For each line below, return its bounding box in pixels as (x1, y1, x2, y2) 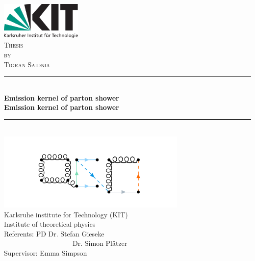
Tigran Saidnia (4, 59, 50, 69)
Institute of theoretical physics (4, 219, 96, 229)
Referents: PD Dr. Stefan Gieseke (4, 228, 104, 238)
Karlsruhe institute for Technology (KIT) (4, 209, 128, 219)
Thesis (4, 40, 24, 50)
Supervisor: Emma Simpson (4, 247, 87, 258)
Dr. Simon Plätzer (72, 238, 127, 248)
